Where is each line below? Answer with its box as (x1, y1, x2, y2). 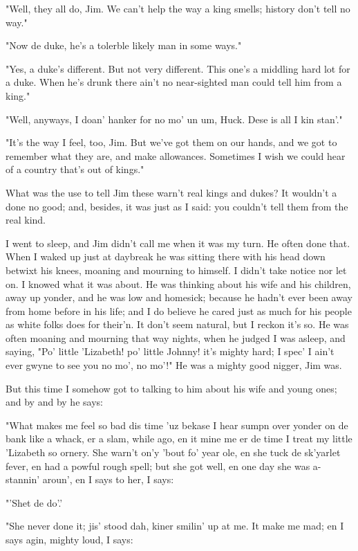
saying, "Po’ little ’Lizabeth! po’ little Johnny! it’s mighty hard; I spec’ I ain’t (6, 344, 335, 359)
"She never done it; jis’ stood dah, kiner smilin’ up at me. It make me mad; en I (6, 518, 344, 533)
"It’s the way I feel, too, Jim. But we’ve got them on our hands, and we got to (6, 135, 337, 150)
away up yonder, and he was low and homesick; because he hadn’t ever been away (6, 290, 352, 305)
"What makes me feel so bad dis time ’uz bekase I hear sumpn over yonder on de (6, 417, 348, 432)
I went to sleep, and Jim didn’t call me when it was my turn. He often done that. (6, 235, 350, 250)
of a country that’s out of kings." (6, 162, 144, 177)
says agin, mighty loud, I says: (6, 532, 133, 546)
